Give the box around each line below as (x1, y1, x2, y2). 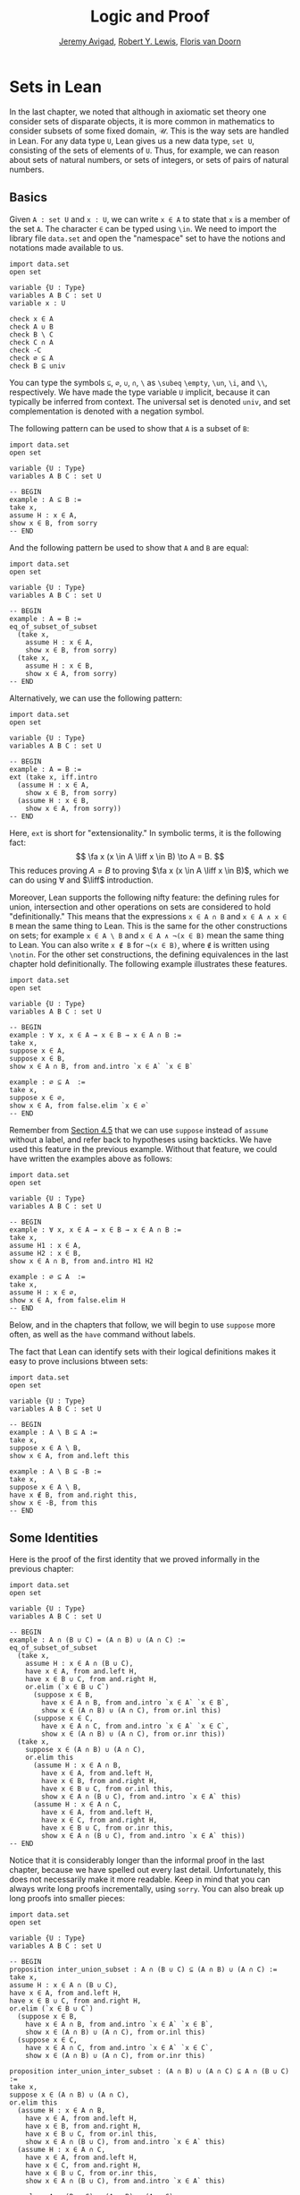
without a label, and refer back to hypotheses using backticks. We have (9, 1134, 272, 1145)
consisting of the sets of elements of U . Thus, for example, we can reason (9, 145, 279, 156)
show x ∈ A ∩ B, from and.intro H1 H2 (9, 1256, 154, 1266)
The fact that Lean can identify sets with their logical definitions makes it (9, 1345, 277, 1357)
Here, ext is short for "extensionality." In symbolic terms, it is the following (9, 827, 282, 838)
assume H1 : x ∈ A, (9, 1241, 82, 1250)
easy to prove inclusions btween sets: (9, 1355, 149, 1366)
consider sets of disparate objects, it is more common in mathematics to (9, 115, 275, 126)
